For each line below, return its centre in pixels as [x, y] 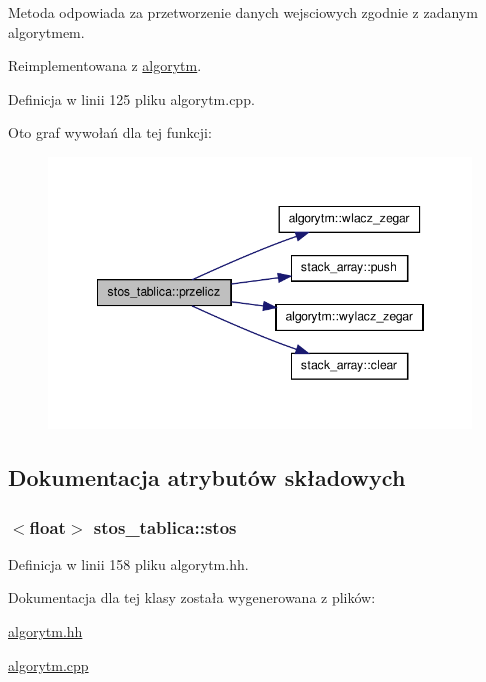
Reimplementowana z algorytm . [105, 65]
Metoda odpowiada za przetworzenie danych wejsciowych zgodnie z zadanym [243, 12]
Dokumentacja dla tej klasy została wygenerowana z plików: [192, 597]
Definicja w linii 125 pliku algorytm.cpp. [131, 98]
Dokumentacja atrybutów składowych [207, 477]
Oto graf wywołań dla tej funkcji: [110, 132]
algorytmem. [46, 31]
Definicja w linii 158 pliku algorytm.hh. [128, 563]
